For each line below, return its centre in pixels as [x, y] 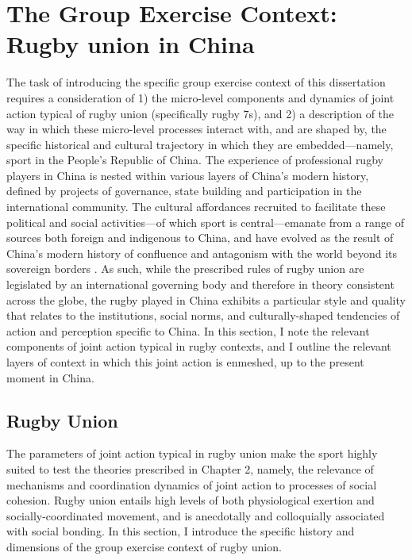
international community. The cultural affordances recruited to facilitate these [196, 207]
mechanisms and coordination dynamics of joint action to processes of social [192, 484]
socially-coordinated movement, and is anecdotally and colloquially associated [196, 515]
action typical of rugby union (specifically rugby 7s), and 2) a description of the [200, 113]
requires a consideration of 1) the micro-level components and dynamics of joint [200, 97]
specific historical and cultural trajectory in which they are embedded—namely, [200, 144]
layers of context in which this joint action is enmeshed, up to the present [185, 362]
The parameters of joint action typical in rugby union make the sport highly [192, 453]
